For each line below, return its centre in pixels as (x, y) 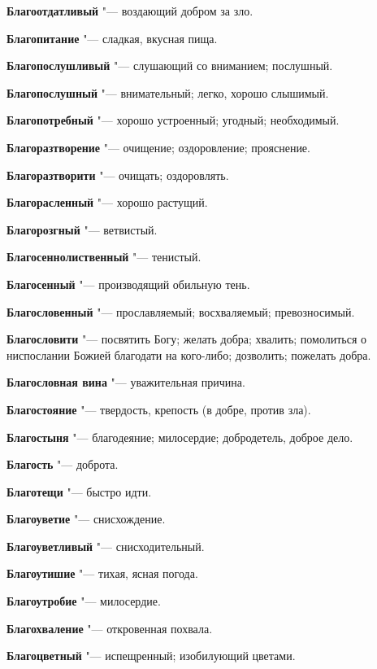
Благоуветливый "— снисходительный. (106, 546)
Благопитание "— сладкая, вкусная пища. (112, 38)
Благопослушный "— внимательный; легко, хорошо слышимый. (168, 92)
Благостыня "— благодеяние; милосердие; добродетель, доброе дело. (180, 437)
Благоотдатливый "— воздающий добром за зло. (130, 11)
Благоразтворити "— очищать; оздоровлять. (118, 175)
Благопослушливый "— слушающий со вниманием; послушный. (170, 66)
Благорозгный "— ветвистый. (82, 229)
